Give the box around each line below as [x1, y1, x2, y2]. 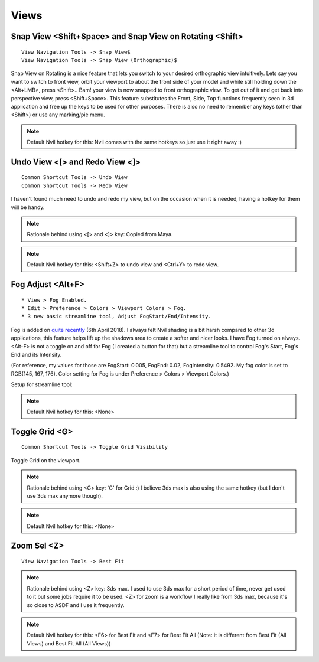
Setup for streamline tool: [11, 381, 73, 388]
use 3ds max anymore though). [27, 492, 103, 499]
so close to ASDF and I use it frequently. [27, 601, 125, 608]
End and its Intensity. [11, 351, 62, 358]
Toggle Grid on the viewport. [11, 456, 81, 464]
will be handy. [11, 204, 45, 211]
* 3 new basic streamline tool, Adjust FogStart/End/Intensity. [21, 313, 212, 320]
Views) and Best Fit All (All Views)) [27, 640, 111, 647]
